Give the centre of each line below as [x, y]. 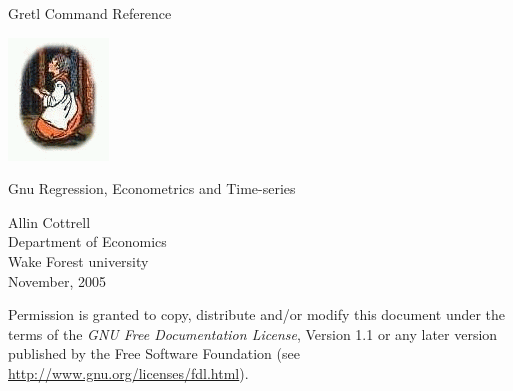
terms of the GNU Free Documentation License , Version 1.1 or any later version [253, 333]
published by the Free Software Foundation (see [154, 353]
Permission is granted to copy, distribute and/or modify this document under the [257, 314]
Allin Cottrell [49, 221]
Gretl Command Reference [90, 13]
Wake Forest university [78, 260]
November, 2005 [57, 280]
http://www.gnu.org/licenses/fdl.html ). [128, 372]
